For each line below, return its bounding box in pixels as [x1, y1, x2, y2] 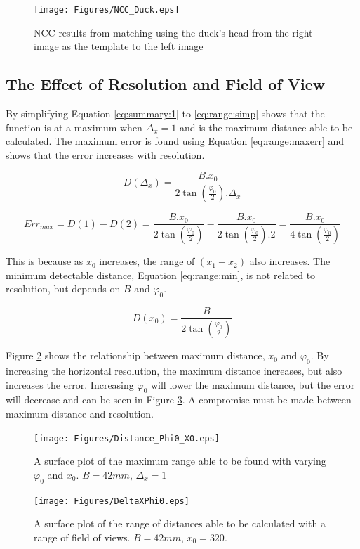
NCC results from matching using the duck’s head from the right [34, 25, 313, 39]
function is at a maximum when [6, 120, 142, 134]
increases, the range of [99, 254, 195, 269]
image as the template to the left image [34, 39, 204, 53]
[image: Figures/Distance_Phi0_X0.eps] [34, 433, 220, 444]
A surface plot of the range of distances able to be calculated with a [34, 516, 326, 531]
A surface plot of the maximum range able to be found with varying [34, 453, 326, 468]
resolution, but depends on [6, 281, 121, 296]
